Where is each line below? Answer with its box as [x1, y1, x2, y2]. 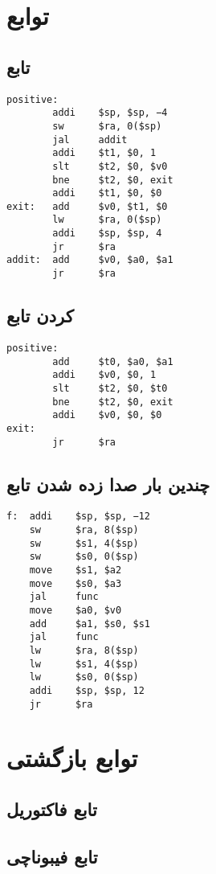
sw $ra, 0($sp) [52, 120, 162, 132]
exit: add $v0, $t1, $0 [6, 200, 168, 212]
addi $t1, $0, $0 [52, 187, 162, 199]
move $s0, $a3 [29, 577, 122, 589]
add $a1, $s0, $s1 [29, 618, 150, 630]
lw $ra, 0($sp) [52, 214, 162, 226]
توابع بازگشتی [6, 741, 138, 774]
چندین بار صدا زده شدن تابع [6, 471, 210, 496]
